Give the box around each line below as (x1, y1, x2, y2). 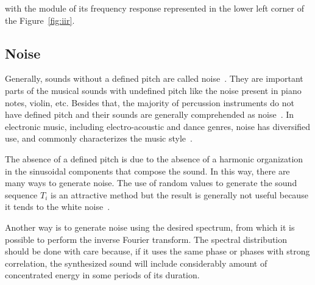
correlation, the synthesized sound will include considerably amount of (5, 256, 267, 269)
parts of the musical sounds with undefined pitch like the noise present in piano (5, 84, 302, 96)
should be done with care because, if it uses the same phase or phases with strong (5, 245, 310, 258)
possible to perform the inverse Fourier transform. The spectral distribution (5, 233, 288, 245)
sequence (5, 188, 38, 201)
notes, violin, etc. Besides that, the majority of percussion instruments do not (5, 96, 294, 109)
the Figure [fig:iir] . (5, 13, 75, 26)
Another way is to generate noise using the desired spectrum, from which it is (5, 220, 295, 233)
